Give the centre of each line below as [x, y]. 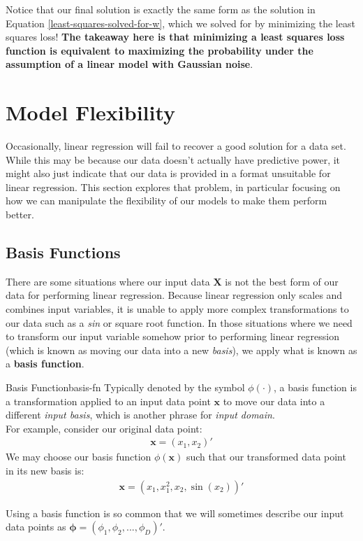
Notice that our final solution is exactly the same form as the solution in [161, 9]
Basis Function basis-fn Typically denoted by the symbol [125, 387]
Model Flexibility [91, 112]
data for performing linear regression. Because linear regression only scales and [174, 295]
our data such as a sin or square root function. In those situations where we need [179, 322]
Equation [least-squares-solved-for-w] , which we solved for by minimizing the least [180, 23]
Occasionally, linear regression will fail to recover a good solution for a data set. [176, 146]
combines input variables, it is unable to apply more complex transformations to [177, 309]
